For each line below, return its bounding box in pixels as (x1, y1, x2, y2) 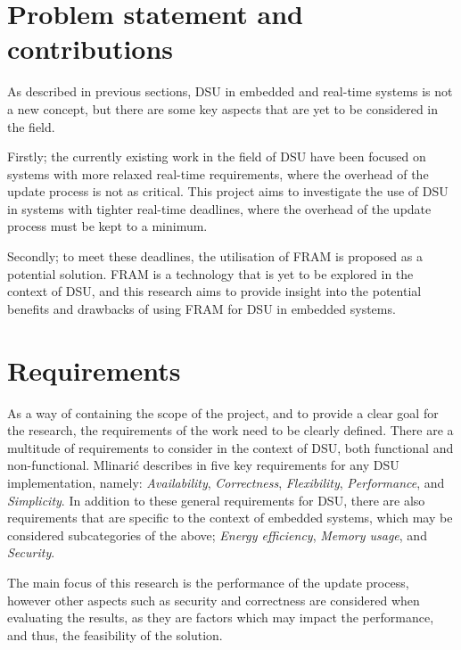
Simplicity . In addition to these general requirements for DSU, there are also (7, 490, 425, 509)
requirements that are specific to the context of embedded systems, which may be (7, 508, 453, 527)
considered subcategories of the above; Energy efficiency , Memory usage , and (7, 525, 427, 544)
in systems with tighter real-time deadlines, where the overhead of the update (7, 199, 432, 218)
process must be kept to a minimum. (7, 217, 208, 235)
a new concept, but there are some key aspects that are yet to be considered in (7, 99, 438, 118)
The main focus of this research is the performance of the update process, (7, 572, 409, 591)
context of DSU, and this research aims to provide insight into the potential (7, 282, 422, 300)
